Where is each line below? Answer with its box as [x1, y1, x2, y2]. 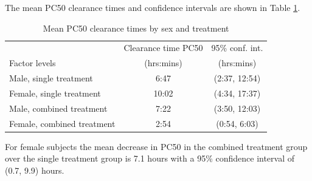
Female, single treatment [9, 86, 101, 99]
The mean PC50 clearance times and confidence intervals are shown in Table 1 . [5, 1, 300, 13]
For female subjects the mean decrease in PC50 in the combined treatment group [5, 140, 308, 152]
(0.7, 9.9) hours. [5, 163, 64, 176]
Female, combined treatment [9, 117, 116, 129]
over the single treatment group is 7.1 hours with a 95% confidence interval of [5, 152, 295, 165]
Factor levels [9, 56, 56, 69]
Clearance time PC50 [123, 41, 203, 54]
